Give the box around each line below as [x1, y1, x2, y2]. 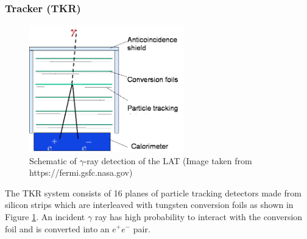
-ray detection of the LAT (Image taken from [83, 154, 252, 167]
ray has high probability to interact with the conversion [94, 210, 303, 223]
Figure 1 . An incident [5, 210, 85, 223]
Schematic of [29, 154, 77, 167]
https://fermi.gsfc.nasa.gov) [29, 166, 133, 179]
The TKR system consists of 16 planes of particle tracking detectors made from [5, 186, 302, 199]
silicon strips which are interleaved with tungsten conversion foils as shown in [5, 198, 294, 211]
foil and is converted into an [5, 222, 110, 235]
